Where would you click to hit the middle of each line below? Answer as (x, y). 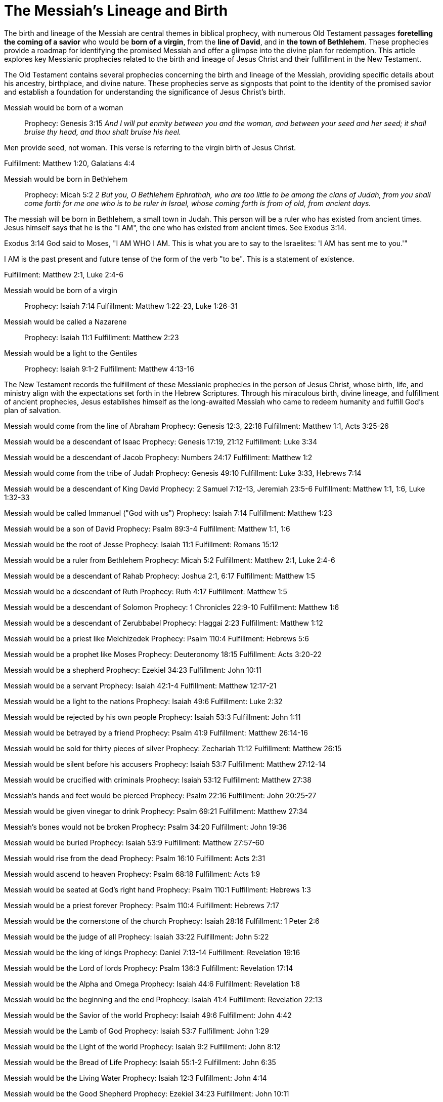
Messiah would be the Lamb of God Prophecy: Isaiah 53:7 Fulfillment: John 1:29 (137, 1031)
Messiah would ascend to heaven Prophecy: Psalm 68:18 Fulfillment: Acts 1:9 (132, 874)
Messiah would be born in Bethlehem (66, 179)
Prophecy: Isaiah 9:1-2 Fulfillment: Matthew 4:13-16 (109, 369)
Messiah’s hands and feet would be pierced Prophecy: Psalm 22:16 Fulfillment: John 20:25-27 (160, 795)
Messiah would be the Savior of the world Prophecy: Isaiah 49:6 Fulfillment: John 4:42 (148, 1015)
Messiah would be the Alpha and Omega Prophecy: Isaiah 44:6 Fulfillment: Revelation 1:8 (152, 984)
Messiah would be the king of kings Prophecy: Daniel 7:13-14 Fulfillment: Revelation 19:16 (152, 952)
